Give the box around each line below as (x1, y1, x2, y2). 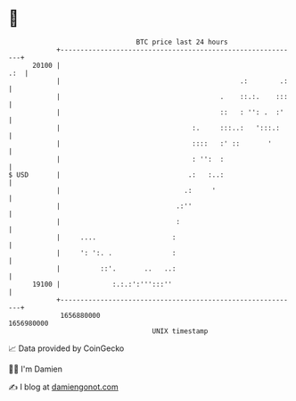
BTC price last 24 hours (136, 38, 228, 46)
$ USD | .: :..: (8, 170, 225, 180)
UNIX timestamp (152, 326, 209, 336)
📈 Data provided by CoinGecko (8, 343, 125, 354)
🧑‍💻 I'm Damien (8, 363, 63, 374)
